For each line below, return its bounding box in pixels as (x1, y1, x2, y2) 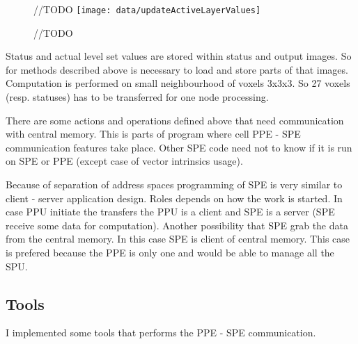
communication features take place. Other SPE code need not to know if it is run (6, 140, 352, 154)
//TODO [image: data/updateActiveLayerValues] (33, 2, 261, 16)
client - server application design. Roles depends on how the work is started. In (6, 190, 343, 205)
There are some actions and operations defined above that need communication (6, 113, 344, 127)
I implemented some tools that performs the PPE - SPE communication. (6, 325, 316, 340)
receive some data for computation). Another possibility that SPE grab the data (6, 218, 348, 232)
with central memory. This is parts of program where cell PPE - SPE (6, 126, 301, 141)
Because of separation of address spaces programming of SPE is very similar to (6, 177, 343, 191)
